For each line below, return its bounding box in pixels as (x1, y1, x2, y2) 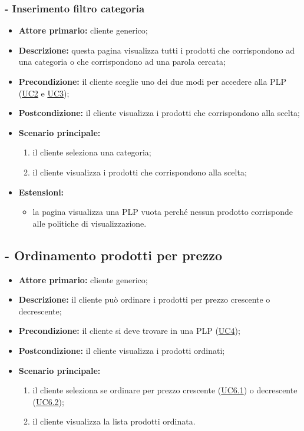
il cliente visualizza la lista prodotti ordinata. (32, 415, 196, 427)
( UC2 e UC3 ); (18, 87, 70, 99)
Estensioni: (18, 185, 64, 198)
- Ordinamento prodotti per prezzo (5, 246, 223, 264)
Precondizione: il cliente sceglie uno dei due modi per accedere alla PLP (18, 75, 286, 87)
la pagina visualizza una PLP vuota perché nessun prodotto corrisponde (32, 205, 293, 218)
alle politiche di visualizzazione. (32, 217, 147, 229)
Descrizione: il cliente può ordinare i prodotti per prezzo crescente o (18, 293, 270, 306)
